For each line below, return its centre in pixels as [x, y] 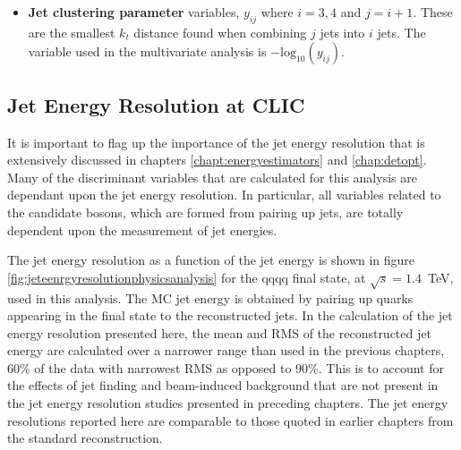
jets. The [401, 32]
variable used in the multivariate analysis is [147, 51]
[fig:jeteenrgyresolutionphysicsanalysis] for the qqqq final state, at [187, 277]
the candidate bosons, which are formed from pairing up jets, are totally [205, 212]
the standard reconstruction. [85, 438]
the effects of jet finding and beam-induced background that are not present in [223, 385]
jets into [342, 32]
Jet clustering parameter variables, [134, 12]
